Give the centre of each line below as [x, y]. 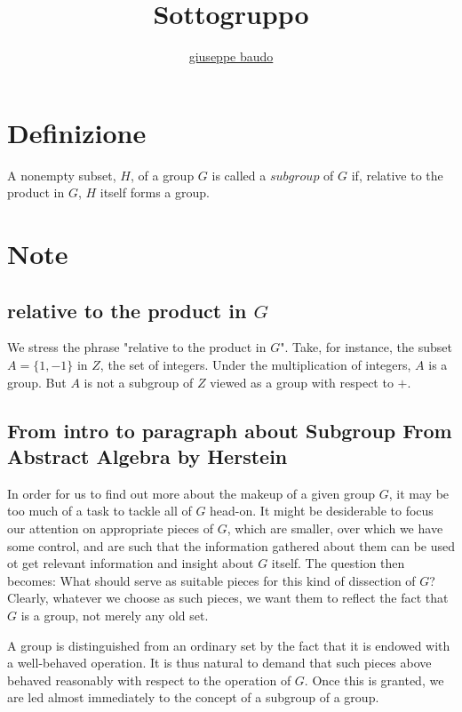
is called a [239, 175]
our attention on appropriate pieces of [110, 528]
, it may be [419, 493]
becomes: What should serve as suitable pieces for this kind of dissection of [211, 580]
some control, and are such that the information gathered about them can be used [231, 545]
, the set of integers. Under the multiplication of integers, [255, 365]
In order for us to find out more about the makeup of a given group [191, 493]
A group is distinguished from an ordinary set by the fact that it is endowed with [229, 645]
